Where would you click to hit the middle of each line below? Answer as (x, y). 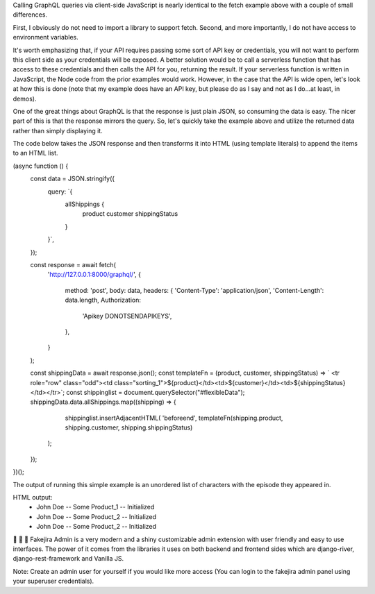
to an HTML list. (35, 153)
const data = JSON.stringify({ (73, 179)
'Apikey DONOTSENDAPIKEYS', (127, 316)
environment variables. (46, 37)
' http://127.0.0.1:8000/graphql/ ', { (94, 275)
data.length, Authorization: (103, 300)
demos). (25, 99)
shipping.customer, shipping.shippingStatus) (129, 427)
